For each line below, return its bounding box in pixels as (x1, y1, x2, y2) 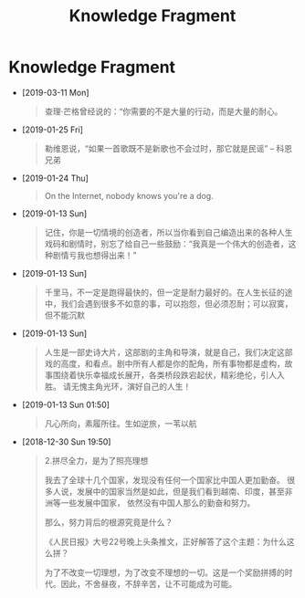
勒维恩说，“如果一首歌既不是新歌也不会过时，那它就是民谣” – (44, 142, 275, 153)
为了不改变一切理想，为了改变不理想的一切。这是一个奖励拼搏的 (44, 567, 285, 578)
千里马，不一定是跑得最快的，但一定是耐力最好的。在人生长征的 (44, 287, 285, 298)
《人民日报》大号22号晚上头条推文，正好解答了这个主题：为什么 (44, 536, 287, 547)
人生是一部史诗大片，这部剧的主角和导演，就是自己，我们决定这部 (44, 346, 293, 357)
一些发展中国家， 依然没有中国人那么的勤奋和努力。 (60, 497, 256, 508)
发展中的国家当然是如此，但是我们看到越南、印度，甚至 (76, 486, 285, 497)
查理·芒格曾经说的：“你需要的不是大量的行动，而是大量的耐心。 (44, 106, 283, 117)
